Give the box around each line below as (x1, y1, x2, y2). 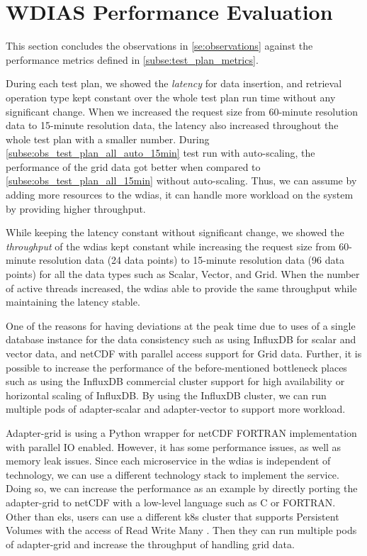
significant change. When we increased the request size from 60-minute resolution (6, 104, 358, 118)
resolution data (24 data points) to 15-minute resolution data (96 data (39, 252, 344, 267)
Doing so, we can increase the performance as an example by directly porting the (6, 481, 358, 496)
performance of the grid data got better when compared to (6, 159, 261, 174)
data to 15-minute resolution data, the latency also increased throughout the (6, 118, 339, 133)
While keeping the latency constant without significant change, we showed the (6, 225, 344, 240)
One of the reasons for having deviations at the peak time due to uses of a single (6, 318, 356, 333)
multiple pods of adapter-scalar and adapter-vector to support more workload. (6, 401, 346, 416)
